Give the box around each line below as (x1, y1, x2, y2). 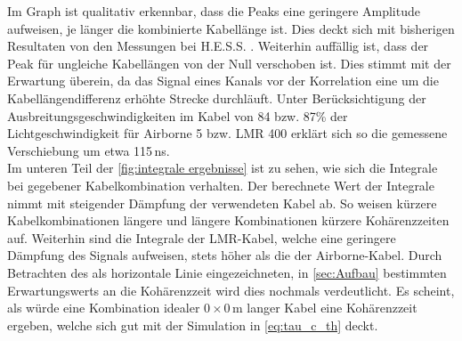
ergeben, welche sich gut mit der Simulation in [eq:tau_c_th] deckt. (7, 315, 378, 334)
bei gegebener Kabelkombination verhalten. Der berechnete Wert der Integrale (7, 175, 434, 194)
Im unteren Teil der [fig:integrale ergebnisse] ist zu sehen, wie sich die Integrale (7, 158, 438, 177)
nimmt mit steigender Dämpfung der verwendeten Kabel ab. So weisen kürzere (7, 193, 437, 212)
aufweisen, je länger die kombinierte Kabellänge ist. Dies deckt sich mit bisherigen (7, 19, 455, 37)
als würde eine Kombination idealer (7, 298, 200, 317)
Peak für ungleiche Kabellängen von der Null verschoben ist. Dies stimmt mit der (7, 53, 451, 72)
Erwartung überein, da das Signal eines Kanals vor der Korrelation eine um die (7, 71, 439, 90)
